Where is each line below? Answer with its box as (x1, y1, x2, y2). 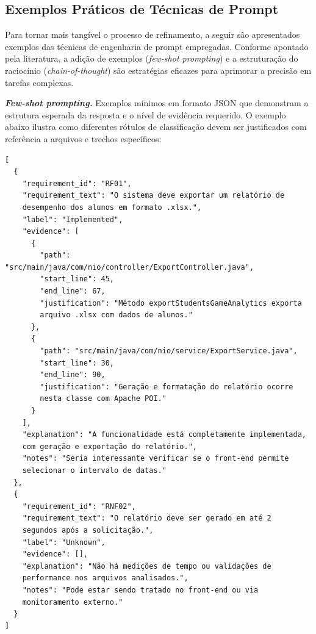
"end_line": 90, (40, 370, 106, 380)
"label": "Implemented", (22, 215, 123, 224)
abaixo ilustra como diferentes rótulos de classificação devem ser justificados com (5, 120, 307, 133)
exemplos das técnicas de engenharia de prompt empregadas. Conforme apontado (5, 40, 309, 52)
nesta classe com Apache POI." (40, 394, 167, 403)
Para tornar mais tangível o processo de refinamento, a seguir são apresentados (5, 28, 300, 41)
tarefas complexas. (5, 76, 74, 88)
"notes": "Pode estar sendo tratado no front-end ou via (22, 585, 259, 594)
